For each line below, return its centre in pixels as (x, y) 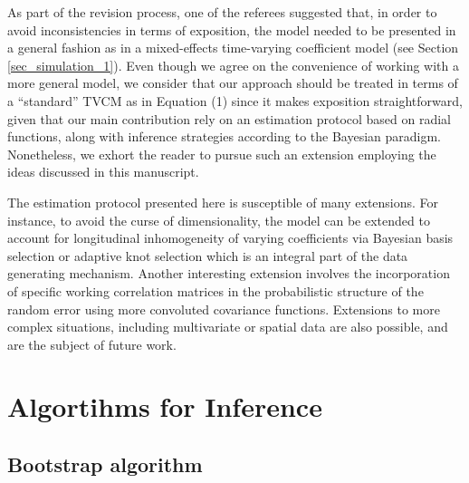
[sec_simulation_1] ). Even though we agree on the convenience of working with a (233, 65)
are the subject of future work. (92, 344)
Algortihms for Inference (165, 406)
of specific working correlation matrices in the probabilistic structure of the (215, 290)
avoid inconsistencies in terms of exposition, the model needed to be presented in (232, 29)
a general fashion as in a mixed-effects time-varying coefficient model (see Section (233, 48)
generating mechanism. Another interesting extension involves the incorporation (229, 273)
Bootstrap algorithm (105, 464)
